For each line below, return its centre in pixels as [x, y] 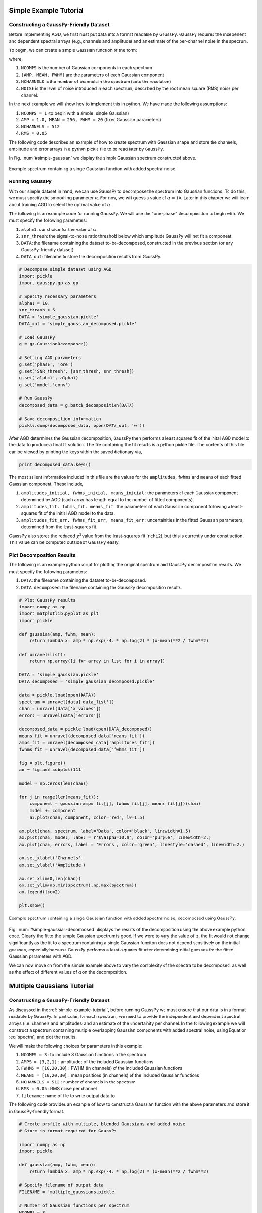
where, [16, 59]
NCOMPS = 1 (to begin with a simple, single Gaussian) [75, 113]
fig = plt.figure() [42, 763]
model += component [53, 811]
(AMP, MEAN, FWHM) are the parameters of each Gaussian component [93, 75]
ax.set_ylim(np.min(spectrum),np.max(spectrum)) [78, 885]
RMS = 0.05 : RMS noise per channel [59, 1089]
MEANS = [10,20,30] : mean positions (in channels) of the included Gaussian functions [110, 1075]
